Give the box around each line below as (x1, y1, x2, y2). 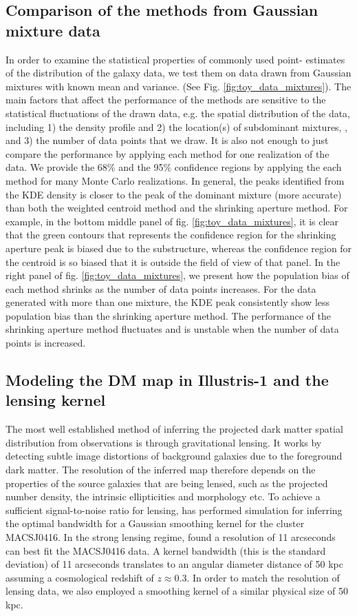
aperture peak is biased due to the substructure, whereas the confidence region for (6, 240, 352, 255)
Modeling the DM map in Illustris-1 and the (6, 369, 329, 391)
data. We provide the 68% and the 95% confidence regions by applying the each (6, 160, 342, 174)
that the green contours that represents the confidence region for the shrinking (6, 227, 336, 242)
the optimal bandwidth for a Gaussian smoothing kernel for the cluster (6, 516, 305, 531)
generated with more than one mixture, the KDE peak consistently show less (6, 295, 330, 309)
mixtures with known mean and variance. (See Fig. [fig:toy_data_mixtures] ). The (6, 79, 351, 93)
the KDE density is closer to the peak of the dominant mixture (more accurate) (6, 187, 342, 201)
